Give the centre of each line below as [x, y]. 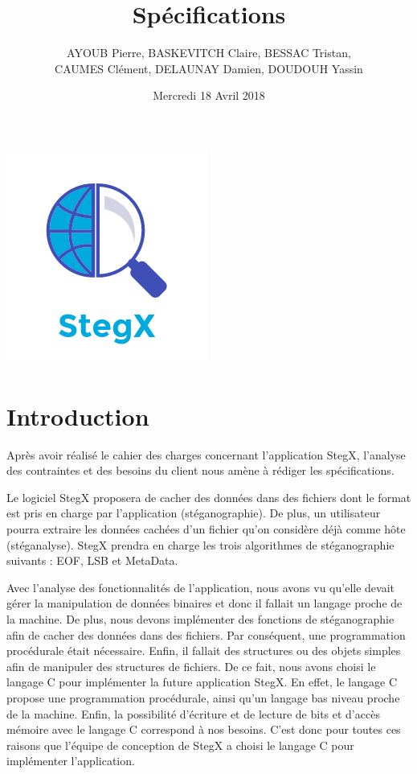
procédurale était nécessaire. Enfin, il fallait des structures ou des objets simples [204, 650]
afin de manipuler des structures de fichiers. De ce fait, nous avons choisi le [191, 666]
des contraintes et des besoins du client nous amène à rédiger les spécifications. [200, 470]
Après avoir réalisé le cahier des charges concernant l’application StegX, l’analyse [206, 454]
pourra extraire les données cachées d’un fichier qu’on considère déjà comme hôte [206, 529]
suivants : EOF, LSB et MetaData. [92, 560]
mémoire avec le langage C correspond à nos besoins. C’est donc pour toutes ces [204, 729]
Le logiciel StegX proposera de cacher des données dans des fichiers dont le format [209, 497]
